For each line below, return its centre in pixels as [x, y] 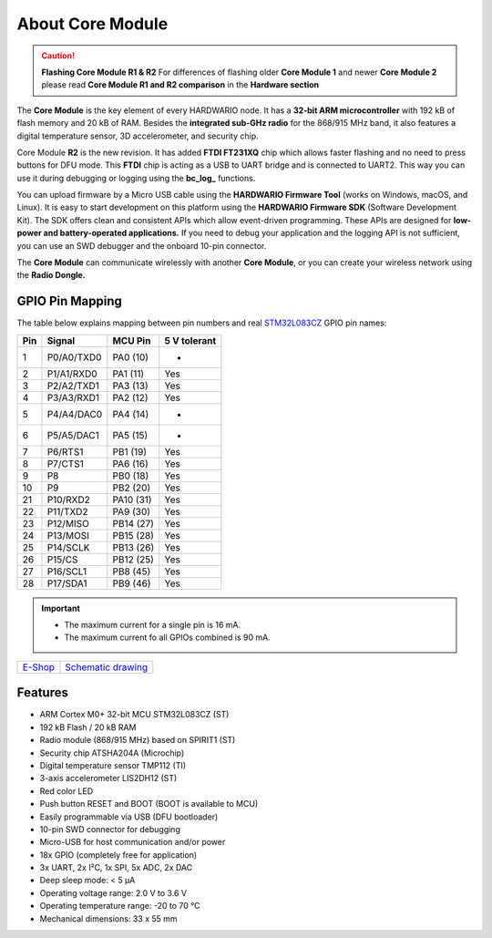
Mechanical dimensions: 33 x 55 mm [108, 918]
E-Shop [38, 667]
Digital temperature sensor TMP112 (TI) [113, 765]
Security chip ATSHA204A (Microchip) [112, 753]
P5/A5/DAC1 [73, 435]
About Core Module [92, 24]
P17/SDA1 [67, 583]
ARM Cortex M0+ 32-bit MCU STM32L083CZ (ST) [134, 715]
